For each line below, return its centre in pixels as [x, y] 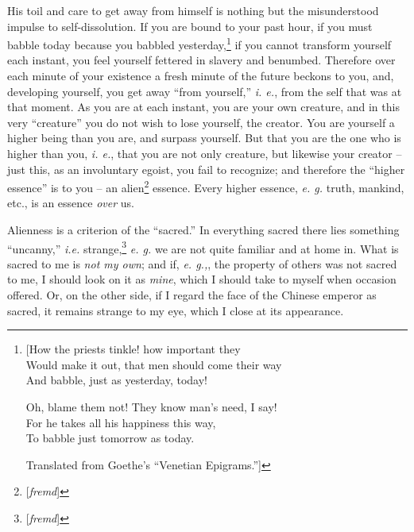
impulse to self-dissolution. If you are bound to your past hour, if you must [190, 26]
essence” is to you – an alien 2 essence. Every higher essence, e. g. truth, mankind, [206, 186]
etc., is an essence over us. [71, 203]
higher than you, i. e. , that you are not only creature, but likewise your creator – [205, 153]
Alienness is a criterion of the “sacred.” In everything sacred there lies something [203, 230]
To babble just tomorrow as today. [110, 438]
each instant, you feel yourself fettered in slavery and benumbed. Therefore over [201, 60]
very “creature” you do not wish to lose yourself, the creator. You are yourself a [201, 122]
